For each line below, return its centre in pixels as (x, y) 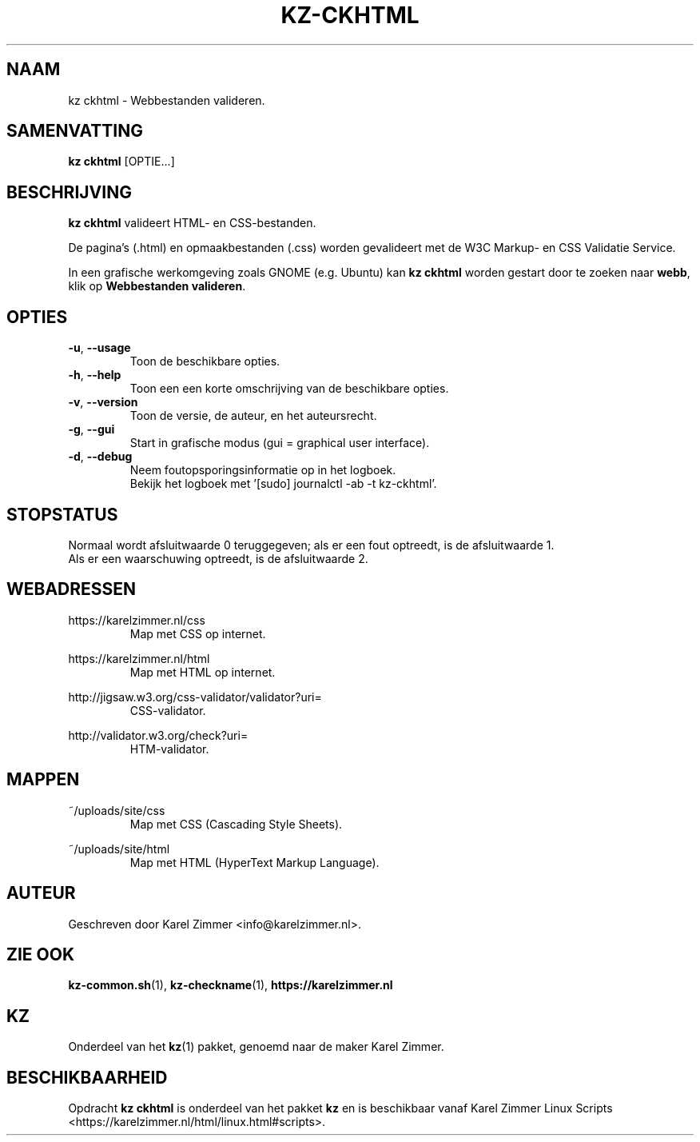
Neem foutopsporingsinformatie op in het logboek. (263, 470)
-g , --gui (91, 429)
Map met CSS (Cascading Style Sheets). (236, 824)
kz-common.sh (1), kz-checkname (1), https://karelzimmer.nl (231, 985)
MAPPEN (43, 780)
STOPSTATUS (62, 514)
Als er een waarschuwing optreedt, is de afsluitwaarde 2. (218, 558)
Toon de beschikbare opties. (205, 361)
